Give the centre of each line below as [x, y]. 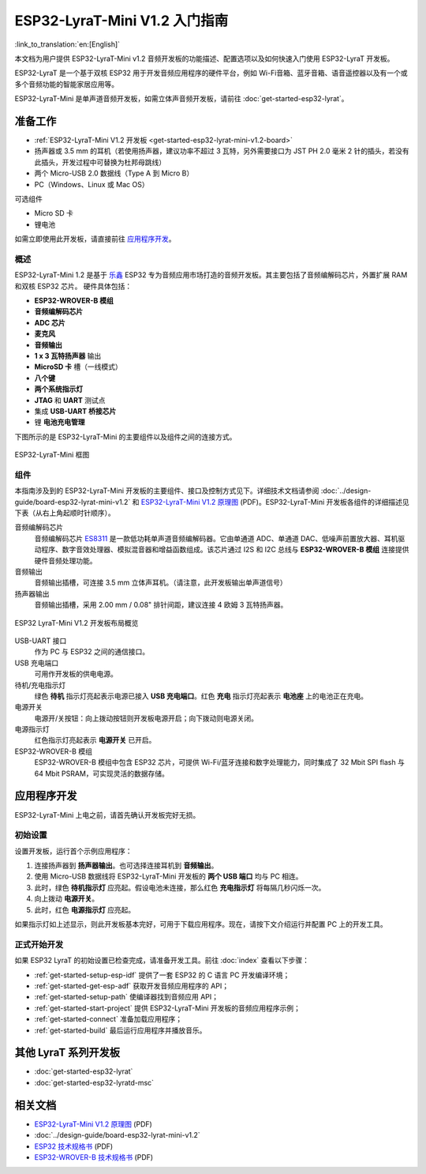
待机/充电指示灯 [40, 685]
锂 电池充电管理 [60, 422]
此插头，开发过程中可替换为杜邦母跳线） [100, 162]
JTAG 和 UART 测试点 [70, 400]
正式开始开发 [39, 944]
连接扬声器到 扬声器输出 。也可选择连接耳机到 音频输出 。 [126, 866]
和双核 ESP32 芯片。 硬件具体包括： [73, 286]
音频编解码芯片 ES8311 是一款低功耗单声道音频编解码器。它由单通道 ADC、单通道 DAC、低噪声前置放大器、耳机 [216, 538]
